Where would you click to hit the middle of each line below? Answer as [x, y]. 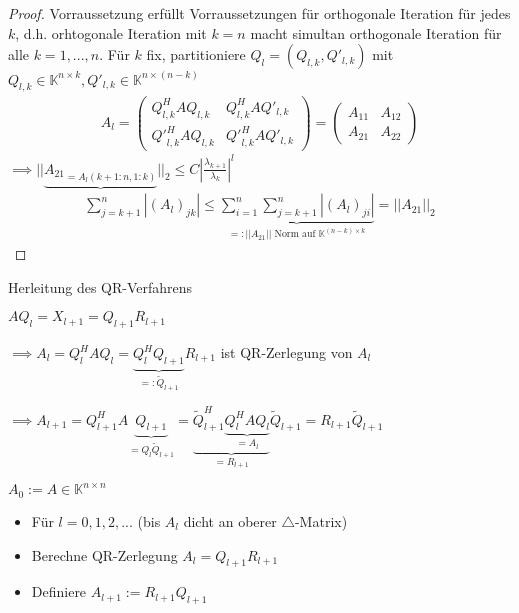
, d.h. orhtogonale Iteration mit [111, 32]
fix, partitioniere [196, 54]
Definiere [59, 591]
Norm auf [295, 234]
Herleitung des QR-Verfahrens [100, 286]
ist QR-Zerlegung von [286, 352]
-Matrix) [321, 520]
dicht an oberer [230, 520]
